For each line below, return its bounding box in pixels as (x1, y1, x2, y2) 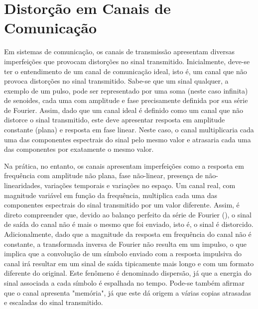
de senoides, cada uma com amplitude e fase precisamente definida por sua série (4, 95, 248, 105)
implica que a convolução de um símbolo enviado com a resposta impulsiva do (4, 248, 242, 259)
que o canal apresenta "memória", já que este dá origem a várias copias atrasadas (4, 287, 252, 298)
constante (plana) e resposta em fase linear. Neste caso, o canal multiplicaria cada (4, 124, 254, 135)
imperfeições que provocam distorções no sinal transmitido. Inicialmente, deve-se (4, 56, 250, 66)
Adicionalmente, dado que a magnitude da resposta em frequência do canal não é (4, 229, 252, 239)
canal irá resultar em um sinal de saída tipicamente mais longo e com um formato (4, 258, 254, 268)
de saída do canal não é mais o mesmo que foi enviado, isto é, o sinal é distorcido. (4, 219, 254, 229)
